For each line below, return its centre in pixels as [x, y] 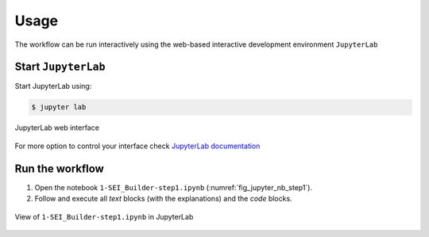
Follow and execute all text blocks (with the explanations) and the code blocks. [164, 199]
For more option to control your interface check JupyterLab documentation [137, 146]
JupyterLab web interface [57, 128]
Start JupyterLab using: [53, 86]
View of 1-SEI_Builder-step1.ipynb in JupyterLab [104, 216]
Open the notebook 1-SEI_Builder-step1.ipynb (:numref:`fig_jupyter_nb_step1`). [174, 187]
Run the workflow [60, 168]
